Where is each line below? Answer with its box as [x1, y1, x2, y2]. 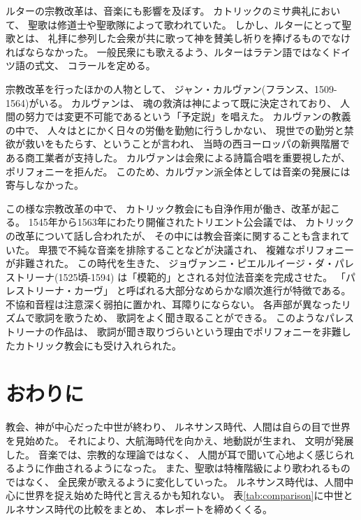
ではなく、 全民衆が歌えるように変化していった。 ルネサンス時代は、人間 [6, 474, 344, 489]
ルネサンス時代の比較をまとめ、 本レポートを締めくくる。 [6, 501, 273, 516]
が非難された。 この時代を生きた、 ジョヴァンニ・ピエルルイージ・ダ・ [6, 256, 335, 270]
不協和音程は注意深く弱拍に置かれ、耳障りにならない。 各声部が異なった [6, 296, 341, 311]
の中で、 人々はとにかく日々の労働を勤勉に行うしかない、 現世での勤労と [6, 122, 344, 137]
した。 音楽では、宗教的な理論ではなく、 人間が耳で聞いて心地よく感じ [6, 447, 334, 461]
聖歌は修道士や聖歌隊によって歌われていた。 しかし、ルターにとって [27, 17, 342, 31]
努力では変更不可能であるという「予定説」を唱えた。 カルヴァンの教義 [24, 109, 351, 124]
